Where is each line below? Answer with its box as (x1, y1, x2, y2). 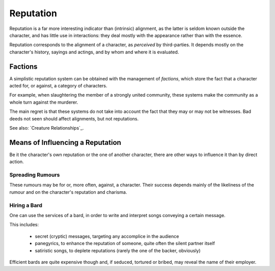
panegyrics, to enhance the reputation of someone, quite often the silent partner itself (35, 240, 215, 247)
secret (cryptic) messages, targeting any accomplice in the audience (35, 233, 179, 239)
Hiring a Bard (9, 201, 43, 208)
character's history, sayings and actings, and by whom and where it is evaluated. (9, 49, 179, 55)
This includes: (9, 222, 39, 228)
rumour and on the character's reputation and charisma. (9, 189, 127, 195)
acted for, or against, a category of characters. (9, 83, 107, 89)
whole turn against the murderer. (9, 99, 78, 105)
